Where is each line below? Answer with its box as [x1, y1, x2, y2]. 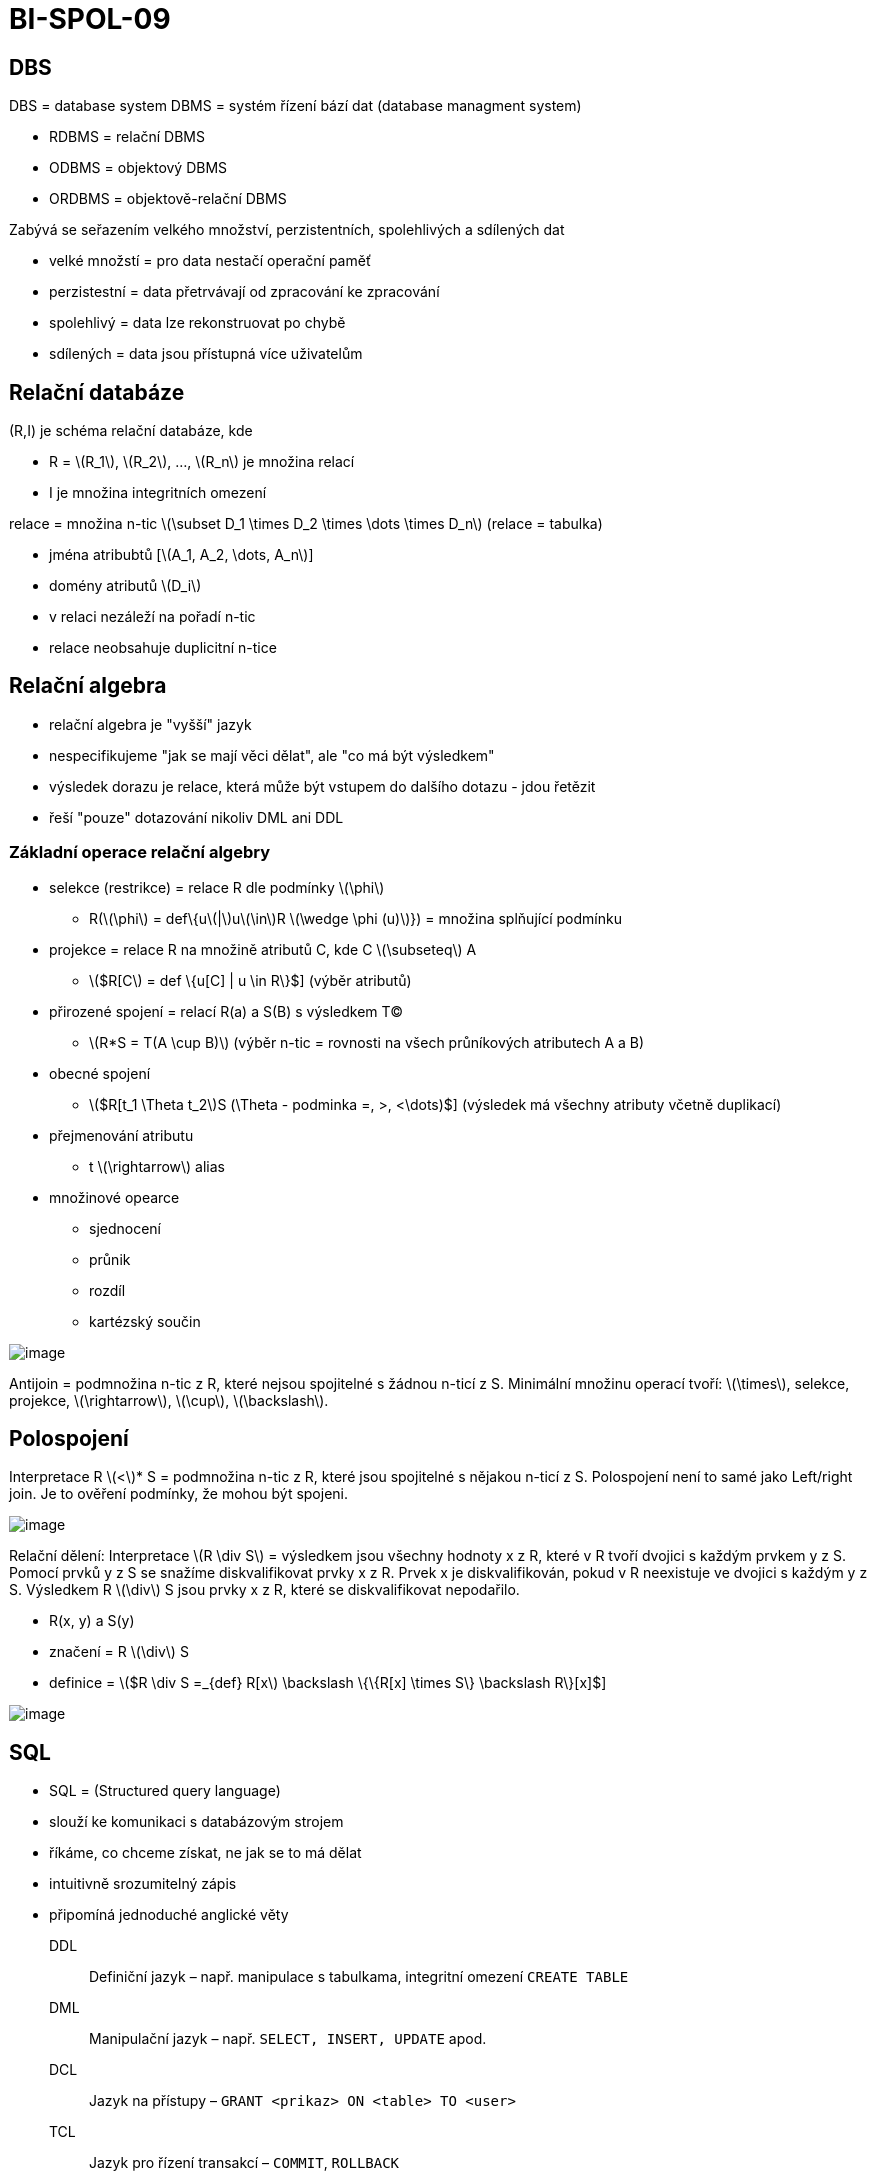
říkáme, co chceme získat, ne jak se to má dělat [49, 1844, 362, 1862]
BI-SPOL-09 [9, 2, 171, 36]
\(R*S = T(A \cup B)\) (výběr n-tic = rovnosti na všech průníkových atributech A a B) [89, 1033, 645, 1051]
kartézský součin [89, 1312, 201, 1330]
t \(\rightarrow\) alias [89, 1157, 225, 1175]
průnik [89, 1250, 131, 1268]
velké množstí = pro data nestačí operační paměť [49, 252, 372, 270]
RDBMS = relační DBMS [49, 128, 205, 146]
